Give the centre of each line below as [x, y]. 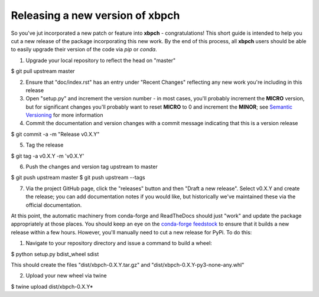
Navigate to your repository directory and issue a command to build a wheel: [119, 243]
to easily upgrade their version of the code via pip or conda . [84, 50]
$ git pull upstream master [43, 71]
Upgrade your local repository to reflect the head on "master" [101, 60]
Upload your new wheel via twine [66, 276]
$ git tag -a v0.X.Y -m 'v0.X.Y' [48, 156]
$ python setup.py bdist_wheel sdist [55, 254]
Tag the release [45, 145]
